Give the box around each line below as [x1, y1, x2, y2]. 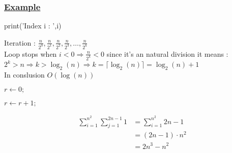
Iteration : [4, 37, 36, 48]
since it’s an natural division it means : [106, 48, 228, 59]
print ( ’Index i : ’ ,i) [4, 20, 62, 31]
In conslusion [4, 69, 45, 80]
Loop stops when [4, 48, 57, 59]
